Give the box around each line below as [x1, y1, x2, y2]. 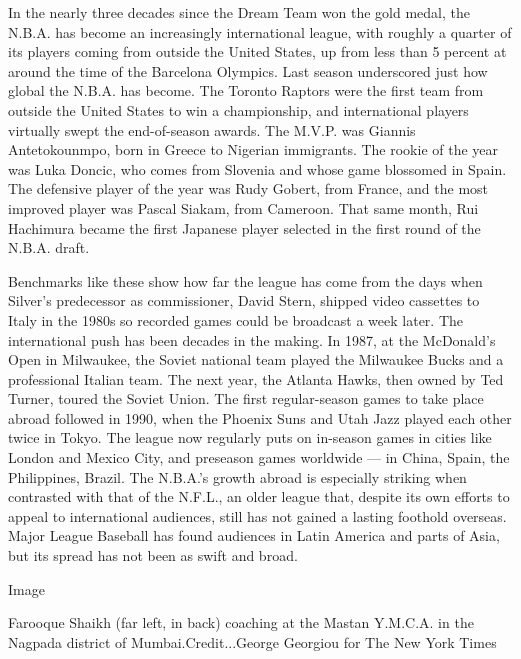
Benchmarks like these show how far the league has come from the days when [8, 270, 483, 291]
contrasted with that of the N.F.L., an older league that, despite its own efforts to [8, 486, 510, 507]
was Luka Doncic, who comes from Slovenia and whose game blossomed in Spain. [8, 158, 507, 179]
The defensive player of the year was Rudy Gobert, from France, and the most [8, 178, 489, 199]
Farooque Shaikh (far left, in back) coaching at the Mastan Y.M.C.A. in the [8, 612, 474, 633]
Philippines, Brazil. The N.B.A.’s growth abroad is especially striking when [8, 466, 467, 487]
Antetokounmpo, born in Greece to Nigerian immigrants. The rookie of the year [8, 139, 499, 160]
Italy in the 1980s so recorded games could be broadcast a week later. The [8, 309, 464, 330]
